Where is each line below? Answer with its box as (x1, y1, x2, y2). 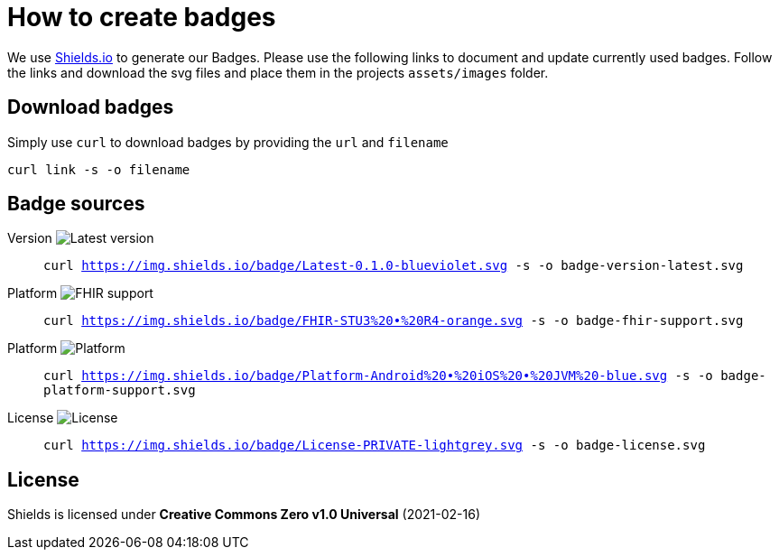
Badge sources (7, 192, 145, 216)
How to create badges (7, 2, 276, 32)
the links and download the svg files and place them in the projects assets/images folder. (7, 64, 549, 80)
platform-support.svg (43, 383, 196, 398)
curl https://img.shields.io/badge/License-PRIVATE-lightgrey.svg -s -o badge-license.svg (43, 438, 706, 453)
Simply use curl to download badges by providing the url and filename (7, 134, 449, 150)
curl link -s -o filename (7, 162, 190, 177)
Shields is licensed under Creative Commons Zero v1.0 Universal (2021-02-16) (7, 506, 481, 523)
